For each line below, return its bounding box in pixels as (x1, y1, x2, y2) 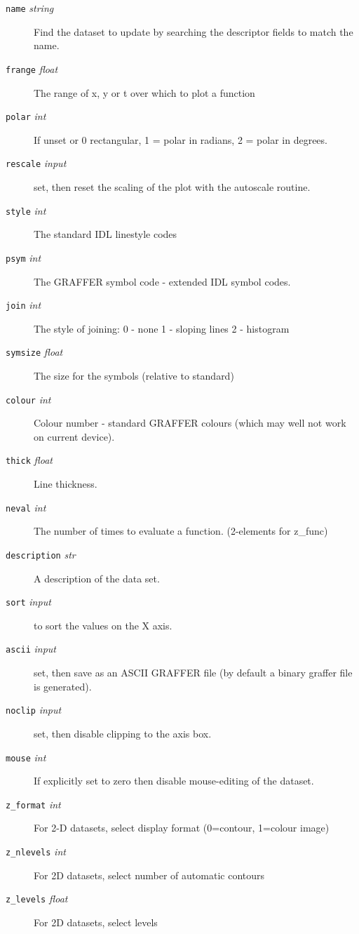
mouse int (6, 749, 46, 764)
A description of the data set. (34, 571, 160, 585)
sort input (6, 594, 51, 609)
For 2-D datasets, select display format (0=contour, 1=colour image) (34, 820, 330, 835)
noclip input (6, 702, 62, 717)
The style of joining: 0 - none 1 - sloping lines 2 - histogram (34, 321, 290, 335)
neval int (6, 500, 46, 514)
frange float (6, 61, 58, 76)
